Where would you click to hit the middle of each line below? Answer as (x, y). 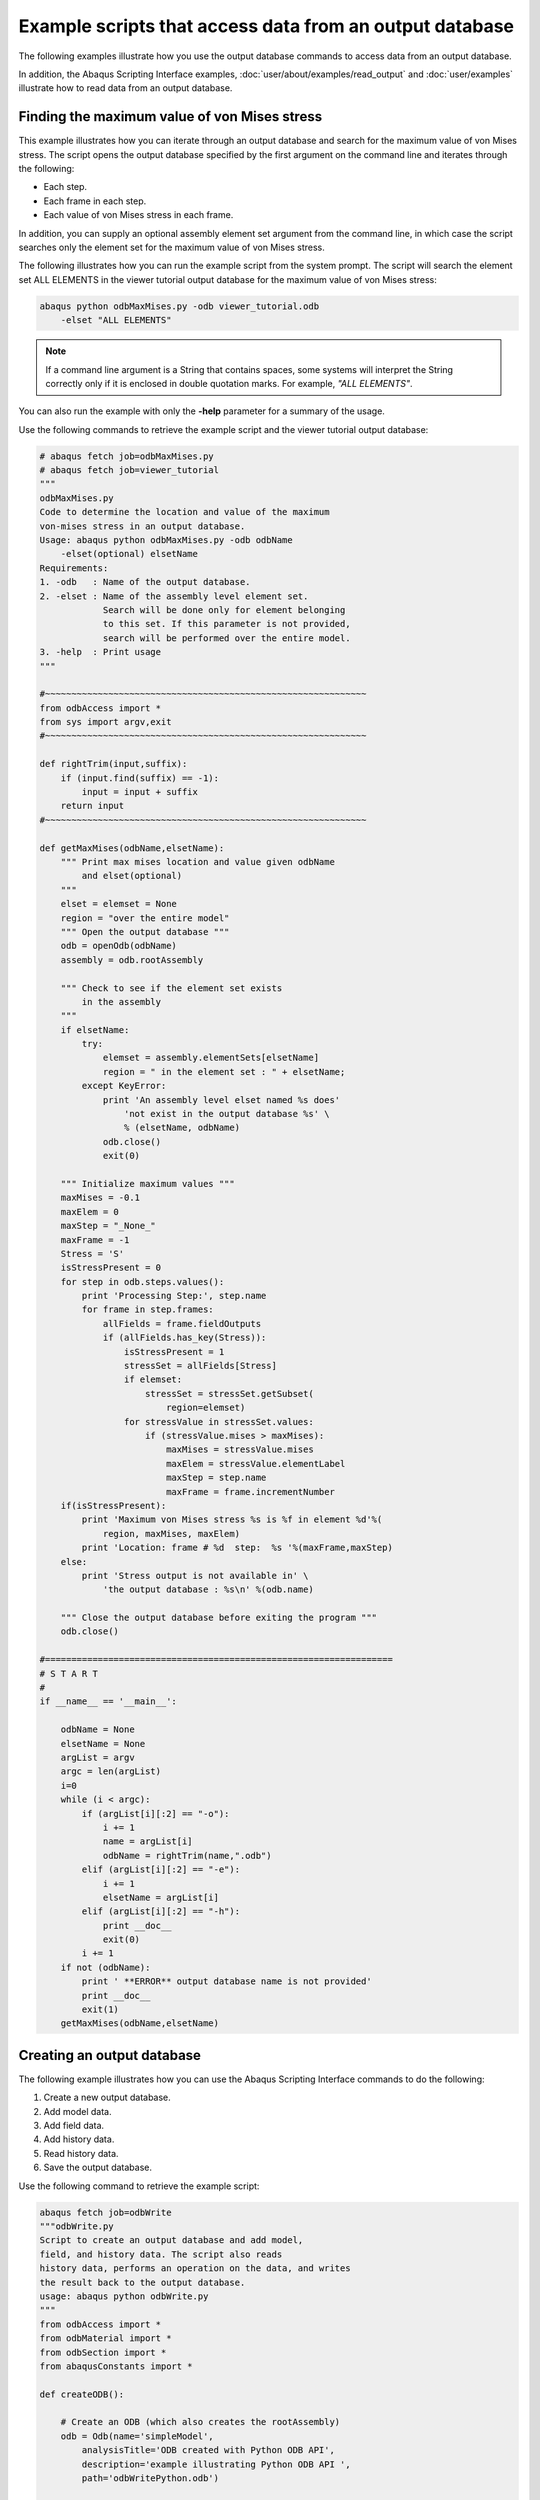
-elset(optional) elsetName (129, 554)
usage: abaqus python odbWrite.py (124, 2296)
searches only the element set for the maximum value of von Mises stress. (171, 247)
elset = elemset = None (118, 904)
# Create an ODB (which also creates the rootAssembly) (200, 2422)
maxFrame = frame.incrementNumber (250, 1491)
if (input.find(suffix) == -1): (140, 778)
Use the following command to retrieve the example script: (139, 2186)
